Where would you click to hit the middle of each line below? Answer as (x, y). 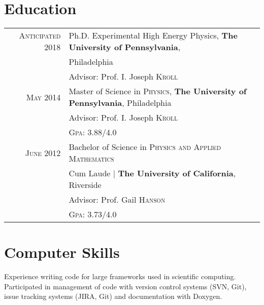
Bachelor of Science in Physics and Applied (145, 147)
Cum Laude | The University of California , (152, 173)
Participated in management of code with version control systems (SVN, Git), (125, 286)
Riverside (85, 185)
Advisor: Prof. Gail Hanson (117, 200)
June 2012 (43, 152)
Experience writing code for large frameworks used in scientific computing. (120, 276)
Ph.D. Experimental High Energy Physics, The (153, 35)
